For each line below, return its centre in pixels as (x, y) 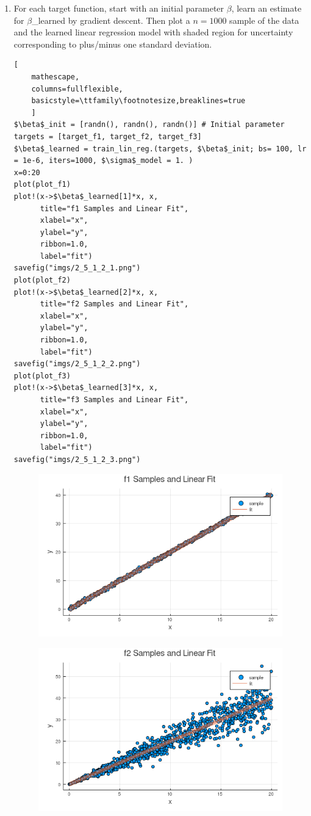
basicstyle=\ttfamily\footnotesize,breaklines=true (138, 101)
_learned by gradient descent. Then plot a (111, 20)
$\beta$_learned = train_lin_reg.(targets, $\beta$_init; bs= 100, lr (160, 149)
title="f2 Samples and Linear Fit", (114, 304)
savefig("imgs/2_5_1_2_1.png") (77, 268)
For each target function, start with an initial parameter (119, 8)
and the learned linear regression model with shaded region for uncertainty (153, 32)
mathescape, (55, 77)
